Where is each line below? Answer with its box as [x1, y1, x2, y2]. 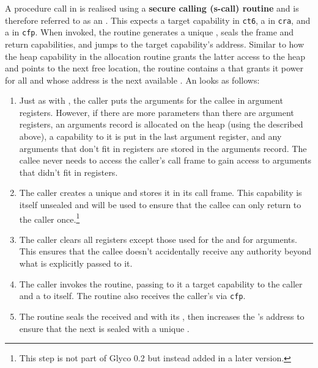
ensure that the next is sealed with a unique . [19, 322, 190, 334]
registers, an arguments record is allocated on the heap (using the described [19, 118, 303, 131]
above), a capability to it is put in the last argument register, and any [19, 130, 282, 143]
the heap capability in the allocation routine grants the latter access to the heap [5, 49, 306, 62]
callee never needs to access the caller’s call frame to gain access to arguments [19, 154, 312, 167]
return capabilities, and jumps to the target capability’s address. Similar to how [5, 37, 305, 50]
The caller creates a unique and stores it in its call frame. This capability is [19, 186, 302, 199]
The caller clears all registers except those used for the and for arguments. [19, 233, 297, 245]
